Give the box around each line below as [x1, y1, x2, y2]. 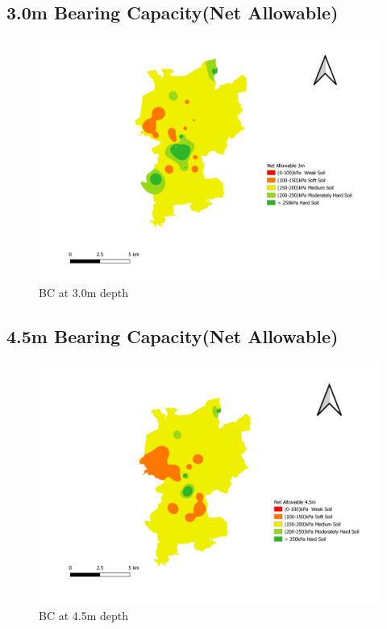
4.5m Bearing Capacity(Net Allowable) [6, 323, 339, 348]
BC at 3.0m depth [39, 283, 129, 300]
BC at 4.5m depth [39, 606, 129, 623]
